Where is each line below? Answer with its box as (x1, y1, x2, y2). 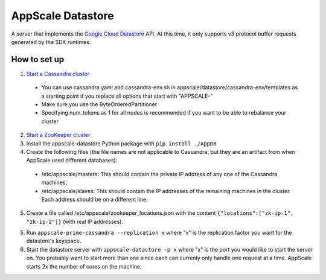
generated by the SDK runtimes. (11, 38, 91, 45)
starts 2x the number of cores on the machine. (26, 262, 142, 270)
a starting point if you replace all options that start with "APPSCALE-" (41, 92, 214, 100)
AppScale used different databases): (26, 157, 118, 164)
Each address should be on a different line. (41, 196, 148, 203)
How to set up (11, 54, 65, 65)
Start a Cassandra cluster (26, 70, 90, 77)
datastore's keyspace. (26, 237, 81, 244)
